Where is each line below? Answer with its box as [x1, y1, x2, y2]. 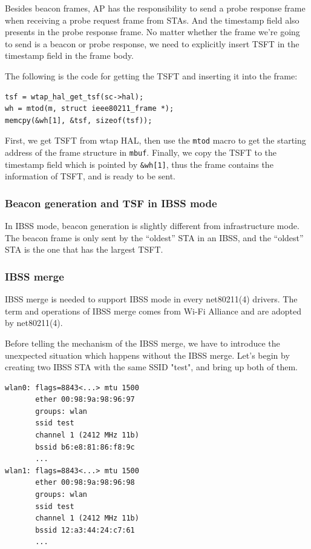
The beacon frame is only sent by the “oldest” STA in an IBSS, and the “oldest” [5, 231, 304, 244]
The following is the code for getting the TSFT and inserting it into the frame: [5, 69, 298, 82]
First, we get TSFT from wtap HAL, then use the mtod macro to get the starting [5, 134, 306, 147]
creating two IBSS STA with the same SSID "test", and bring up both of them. [5, 361, 298, 373]
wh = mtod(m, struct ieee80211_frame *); [5, 104, 174, 113]
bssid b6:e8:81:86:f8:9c [35, 442, 135, 451]
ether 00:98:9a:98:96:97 [35, 395, 135, 404]
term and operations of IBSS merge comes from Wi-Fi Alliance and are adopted [5, 304, 301, 317]
